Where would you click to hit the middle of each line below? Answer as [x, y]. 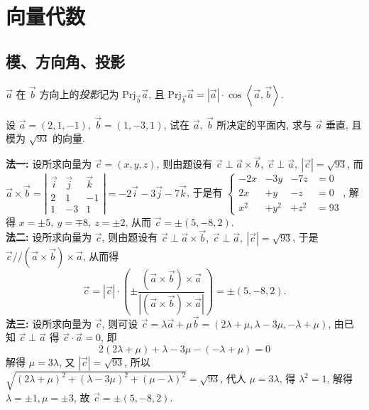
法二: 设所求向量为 [49, 237]
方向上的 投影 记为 [79, 93]
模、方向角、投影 [65, 61]
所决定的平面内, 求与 [264, 124]
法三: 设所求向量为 [49, 323]
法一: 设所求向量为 [49, 164]
